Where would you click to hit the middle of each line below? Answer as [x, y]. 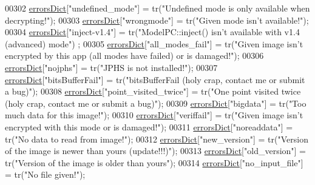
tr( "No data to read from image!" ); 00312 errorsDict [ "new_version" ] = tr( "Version [157, 139]
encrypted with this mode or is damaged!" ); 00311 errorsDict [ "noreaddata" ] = [149, 126]
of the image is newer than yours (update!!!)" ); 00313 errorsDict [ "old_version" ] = [156, 151]
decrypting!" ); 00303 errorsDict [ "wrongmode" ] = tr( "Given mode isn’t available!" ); [157, 20]
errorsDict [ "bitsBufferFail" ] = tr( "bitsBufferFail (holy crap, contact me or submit [155, 79]
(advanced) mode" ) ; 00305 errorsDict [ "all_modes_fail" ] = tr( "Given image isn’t [154, 43]
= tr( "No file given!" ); [45, 174]
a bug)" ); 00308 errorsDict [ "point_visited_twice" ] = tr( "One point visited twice [153, 91]
